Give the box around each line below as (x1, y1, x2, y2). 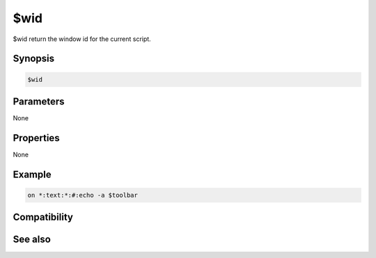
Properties (13, 132, 60, 144)
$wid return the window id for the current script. (13, 35, 151, 43)
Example (13, 168, 52, 180)
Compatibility (13, 211, 73, 223)
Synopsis (13, 53, 55, 65)
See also (13, 234, 52, 245)
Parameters (13, 95, 65, 107)
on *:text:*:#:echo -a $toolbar (27, 191, 139, 199)
